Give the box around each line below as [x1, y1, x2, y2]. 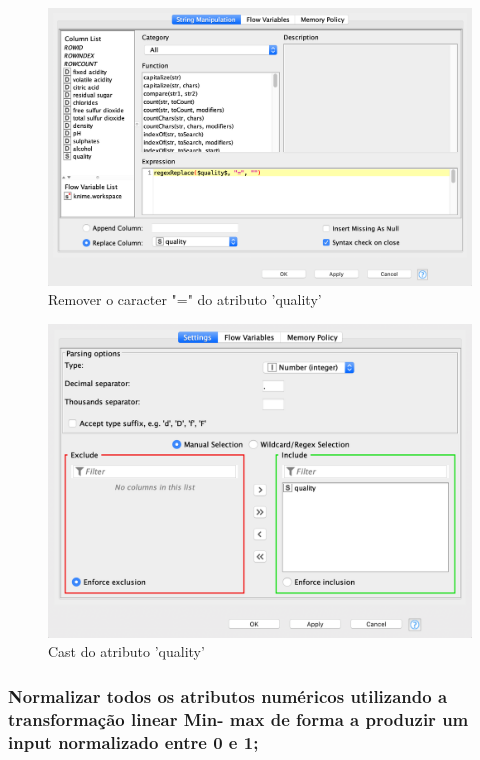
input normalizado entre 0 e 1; [8, 729, 259, 754]
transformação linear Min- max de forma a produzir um [8, 706, 469, 731]
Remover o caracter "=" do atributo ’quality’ [48, 289, 322, 310]
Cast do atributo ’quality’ [48, 641, 205, 662]
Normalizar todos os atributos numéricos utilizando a [8, 683, 448, 708]
